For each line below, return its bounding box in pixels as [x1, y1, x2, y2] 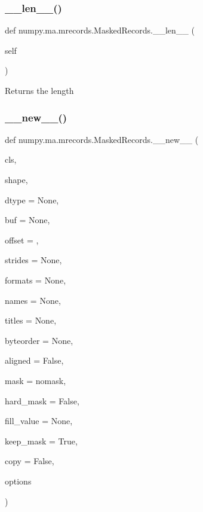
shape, [5, 173, 28, 185]
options [5, 474, 32, 487]
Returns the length [5, 84, 74, 96]
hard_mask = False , [5, 394, 79, 407]
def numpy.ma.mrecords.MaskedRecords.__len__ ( [5, 24, 195, 36]
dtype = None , [5, 193, 59, 206]
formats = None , [5, 273, 66, 286]
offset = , [5, 233, 39, 246]
